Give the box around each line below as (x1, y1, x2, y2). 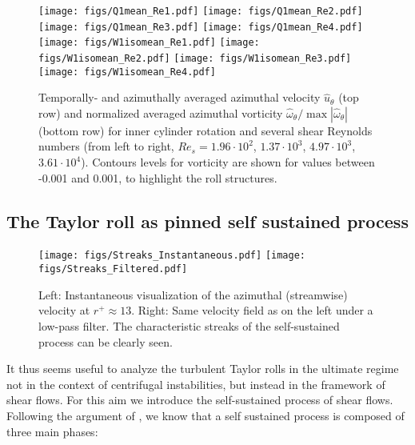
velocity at (38, 302, 90, 319)
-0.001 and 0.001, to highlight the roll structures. (38, 169, 277, 186)
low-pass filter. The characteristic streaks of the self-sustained (38, 317, 340, 334)
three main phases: (6, 423, 98, 439)
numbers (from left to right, (38, 138, 174, 154)
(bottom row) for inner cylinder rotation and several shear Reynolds (38, 122, 373, 138)
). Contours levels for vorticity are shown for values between (81, 154, 375, 170)
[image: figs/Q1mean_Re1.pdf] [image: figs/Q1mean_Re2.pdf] (38, 6, 363, 17)
